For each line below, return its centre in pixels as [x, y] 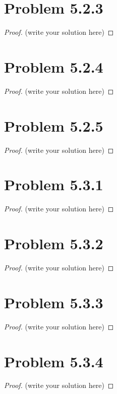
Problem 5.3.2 [54, 243]
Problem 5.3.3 [54, 302]
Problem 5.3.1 [54, 184]
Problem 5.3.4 [54, 361]
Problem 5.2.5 [54, 125]
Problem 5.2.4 [54, 66]
